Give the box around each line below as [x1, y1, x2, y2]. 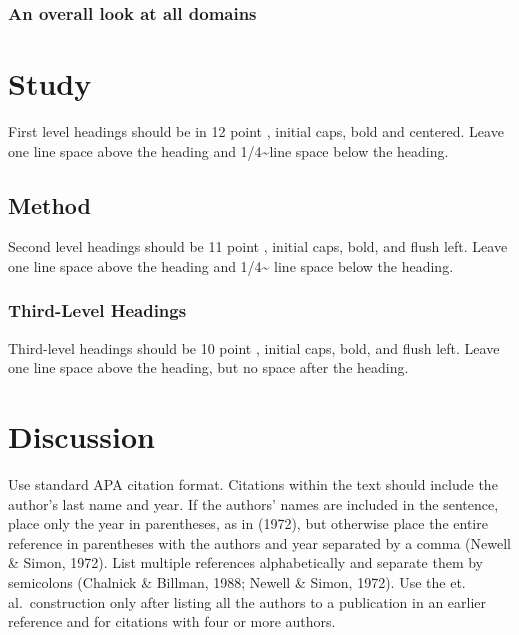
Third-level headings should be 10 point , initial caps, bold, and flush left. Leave [8, 337, 500, 358]
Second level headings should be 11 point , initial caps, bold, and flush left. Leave [8, 236, 508, 257]
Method [8, 189, 91, 220]
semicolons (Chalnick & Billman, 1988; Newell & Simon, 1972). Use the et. [8, 572, 466, 593]
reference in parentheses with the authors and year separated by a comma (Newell [8, 532, 511, 553]
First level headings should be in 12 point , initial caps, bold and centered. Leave [8, 120, 504, 141]
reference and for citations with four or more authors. [8, 611, 336, 632]
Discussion [8, 416, 155, 457]
